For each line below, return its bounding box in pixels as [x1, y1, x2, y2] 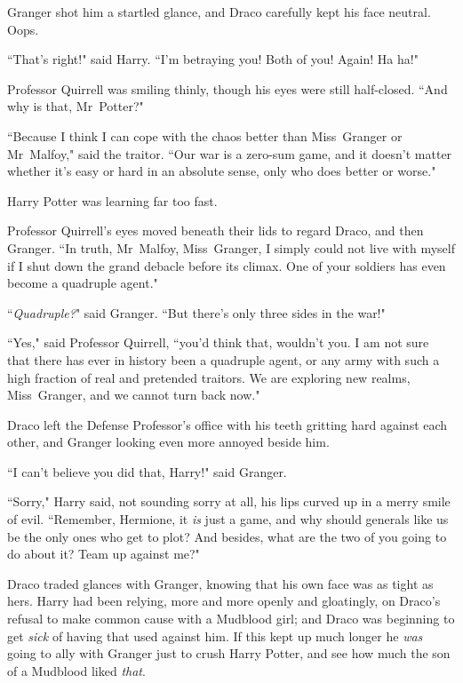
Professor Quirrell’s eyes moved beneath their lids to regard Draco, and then [7, 221, 424, 240]
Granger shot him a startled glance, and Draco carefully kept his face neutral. [7, 3, 431, 20]
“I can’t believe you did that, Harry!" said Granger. [7, 462, 287, 480]
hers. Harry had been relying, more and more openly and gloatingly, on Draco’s [7, 592, 441, 610]
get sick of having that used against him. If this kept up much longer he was [7, 626, 423, 645]
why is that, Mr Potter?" [7, 97, 144, 115]
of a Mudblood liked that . [7, 661, 146, 679]
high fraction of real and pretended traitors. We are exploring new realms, [7, 368, 411, 386]
